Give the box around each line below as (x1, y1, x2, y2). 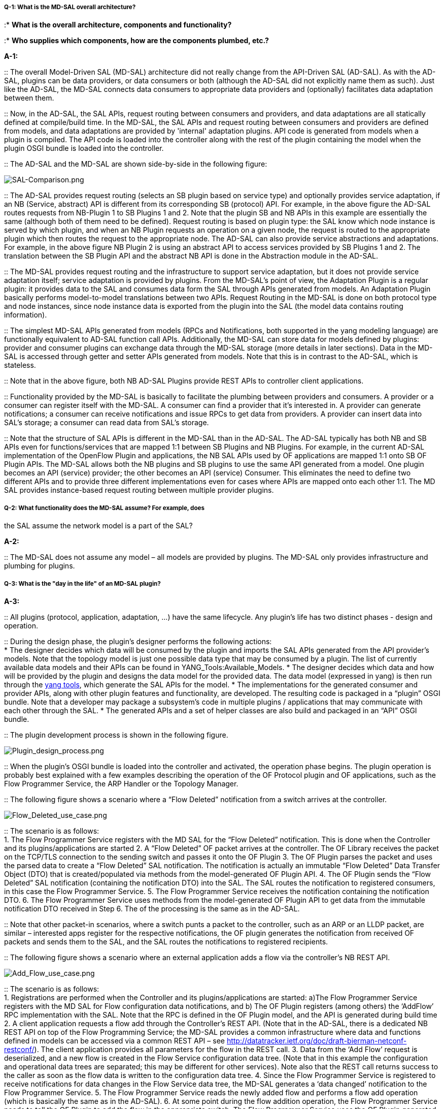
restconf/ (4, 1044, 35, 1054)
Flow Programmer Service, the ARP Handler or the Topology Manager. (4, 779, 238, 788)
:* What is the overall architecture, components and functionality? (4, 20, 232, 29)
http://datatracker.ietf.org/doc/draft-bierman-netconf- (226, 1036, 407, 1045)
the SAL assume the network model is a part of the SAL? (4, 521, 193, 530)
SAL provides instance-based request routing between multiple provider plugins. (4, 486, 274, 495)
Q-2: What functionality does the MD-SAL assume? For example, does (4, 504, 204, 512)
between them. (4, 93, 54, 103)
